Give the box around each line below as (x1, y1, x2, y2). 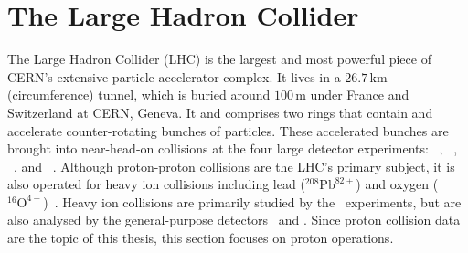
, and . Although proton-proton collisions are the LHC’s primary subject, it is (14, 156, 455, 175)
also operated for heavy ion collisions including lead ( (7, 174, 305, 194)
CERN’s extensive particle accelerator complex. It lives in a (7, 67, 341, 86)
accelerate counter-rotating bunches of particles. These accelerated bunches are (7, 121, 449, 140)
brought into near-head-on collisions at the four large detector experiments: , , (7, 139, 458, 158)
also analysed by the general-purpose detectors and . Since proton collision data (7, 210, 461, 229)
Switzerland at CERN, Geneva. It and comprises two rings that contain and (7, 102, 433, 121)
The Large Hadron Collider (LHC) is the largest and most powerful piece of (7, 49, 431, 69)
